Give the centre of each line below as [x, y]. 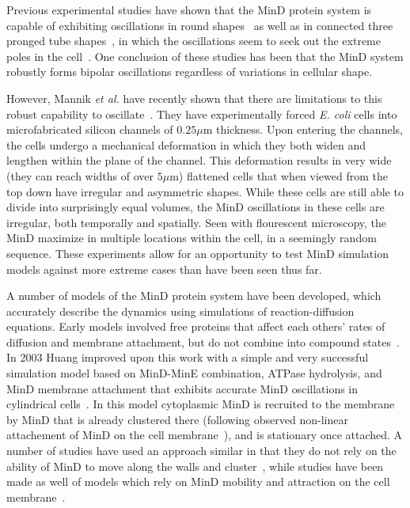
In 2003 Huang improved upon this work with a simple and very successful [188, 357]
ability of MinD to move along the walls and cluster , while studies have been [195, 466]
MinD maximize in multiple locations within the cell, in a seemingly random [192, 238]
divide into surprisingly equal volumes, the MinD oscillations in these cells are [196, 207]
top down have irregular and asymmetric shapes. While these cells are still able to [205, 191]
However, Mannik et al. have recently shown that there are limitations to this [194, 98]
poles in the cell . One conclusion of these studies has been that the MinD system [205, 56]
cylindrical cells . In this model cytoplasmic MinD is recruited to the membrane [201, 404]
